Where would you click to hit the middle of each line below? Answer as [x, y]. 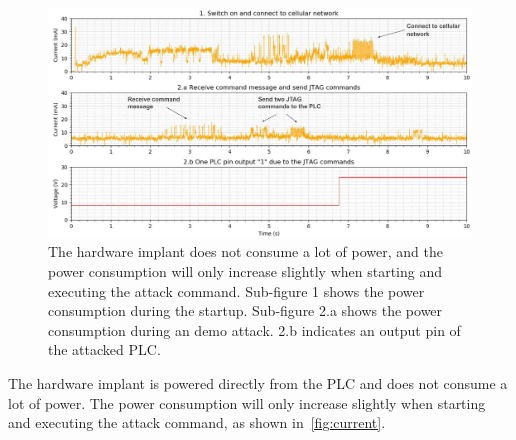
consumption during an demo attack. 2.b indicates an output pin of [254, 329]
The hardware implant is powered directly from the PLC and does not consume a [258, 382]
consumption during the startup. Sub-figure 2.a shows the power [245, 310]
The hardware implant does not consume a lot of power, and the [245, 251]
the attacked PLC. [104, 349]
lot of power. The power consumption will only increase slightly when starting [247, 402]
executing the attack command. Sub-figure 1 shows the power [236, 290]
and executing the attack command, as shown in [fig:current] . [197, 422]
